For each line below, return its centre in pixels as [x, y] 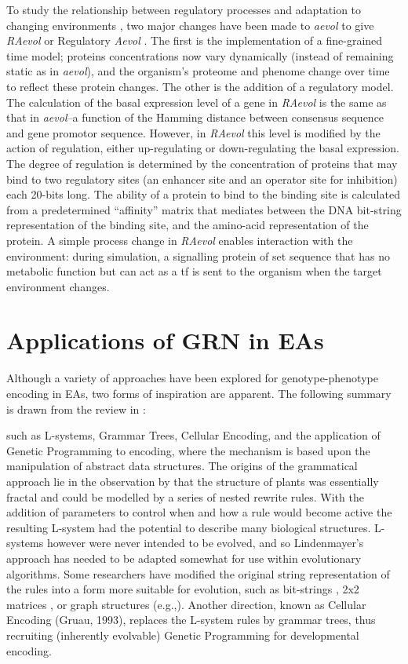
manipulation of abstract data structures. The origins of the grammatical [182, 466]
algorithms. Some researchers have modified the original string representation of [198, 573]
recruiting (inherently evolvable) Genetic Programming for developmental [183, 635]
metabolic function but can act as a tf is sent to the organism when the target [194, 271]
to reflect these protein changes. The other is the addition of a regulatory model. [200, 86]
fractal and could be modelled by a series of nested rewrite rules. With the [185, 496]
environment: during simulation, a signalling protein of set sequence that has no [198, 255]
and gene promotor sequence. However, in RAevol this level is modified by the [193, 132]
